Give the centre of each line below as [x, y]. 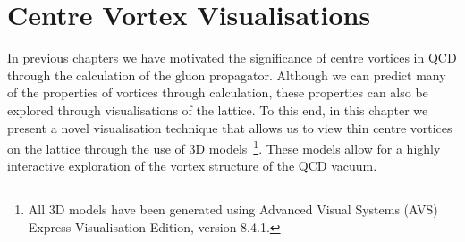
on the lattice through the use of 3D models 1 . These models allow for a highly [224, 147]
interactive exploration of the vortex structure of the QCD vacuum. [192, 166]
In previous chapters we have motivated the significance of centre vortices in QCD [232, 58]
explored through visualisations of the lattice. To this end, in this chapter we [218, 109]
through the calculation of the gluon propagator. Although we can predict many [227, 75]
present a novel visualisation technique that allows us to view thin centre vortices [230, 127]
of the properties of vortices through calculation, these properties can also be [218, 92]
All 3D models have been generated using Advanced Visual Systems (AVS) [233, 209]
